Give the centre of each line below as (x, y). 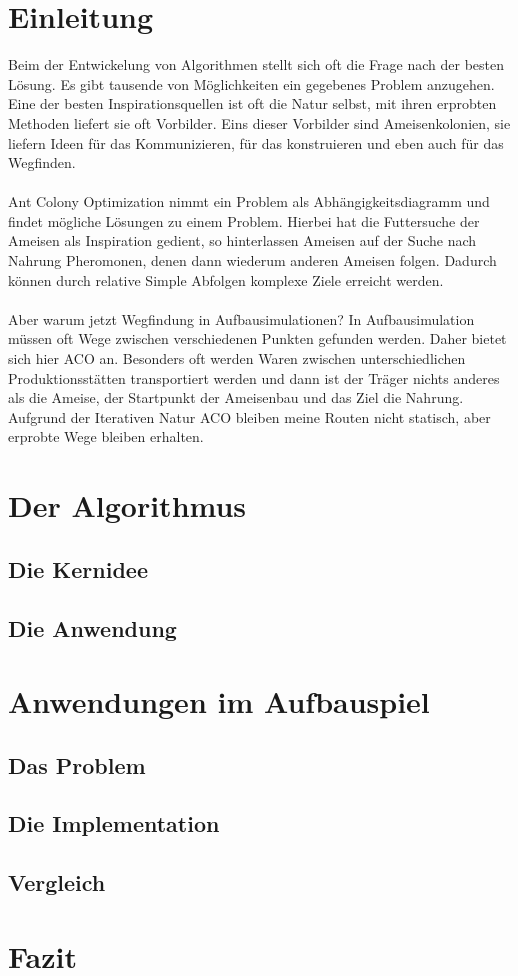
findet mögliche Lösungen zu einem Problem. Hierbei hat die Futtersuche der (244, 220)
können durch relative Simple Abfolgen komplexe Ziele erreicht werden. (226, 279)
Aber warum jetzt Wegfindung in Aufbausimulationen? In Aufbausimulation (241, 318)
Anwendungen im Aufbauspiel (219, 701)
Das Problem (77, 764)
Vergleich (57, 882)
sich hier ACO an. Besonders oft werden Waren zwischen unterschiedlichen (237, 358)
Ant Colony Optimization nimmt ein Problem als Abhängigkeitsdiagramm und (249, 201)
